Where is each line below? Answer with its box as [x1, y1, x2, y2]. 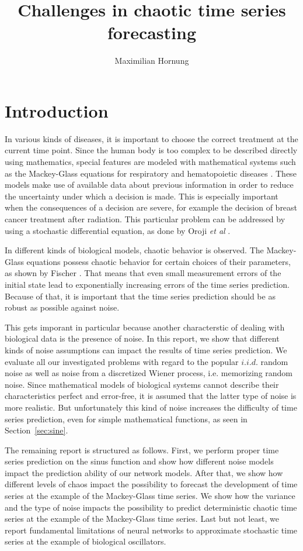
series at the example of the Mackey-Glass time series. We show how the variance [5, 490, 295, 502]
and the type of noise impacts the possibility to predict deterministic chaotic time [5, 501, 297, 513]
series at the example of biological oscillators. [5, 535, 166, 547]
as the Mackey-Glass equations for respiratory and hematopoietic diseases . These [5, 167, 297, 179]
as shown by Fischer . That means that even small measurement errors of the [5, 267, 281, 279]
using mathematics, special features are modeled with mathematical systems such [5, 156, 296, 168]
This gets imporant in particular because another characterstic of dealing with [5, 321, 285, 333]
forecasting [107, 20, 197, 44]
